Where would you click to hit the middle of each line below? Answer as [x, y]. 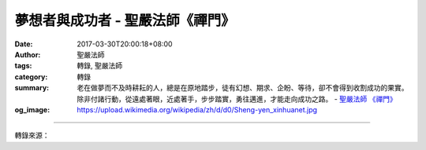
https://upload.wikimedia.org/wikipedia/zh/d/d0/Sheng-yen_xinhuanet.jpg [197, 109]
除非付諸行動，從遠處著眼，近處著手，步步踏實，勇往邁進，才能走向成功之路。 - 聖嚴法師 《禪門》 [237, 99]
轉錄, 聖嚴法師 [99, 66]
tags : [23, 66]
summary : [32, 88]
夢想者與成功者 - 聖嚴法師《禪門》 [125, 20]
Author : [28, 54]
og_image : [32, 109]
